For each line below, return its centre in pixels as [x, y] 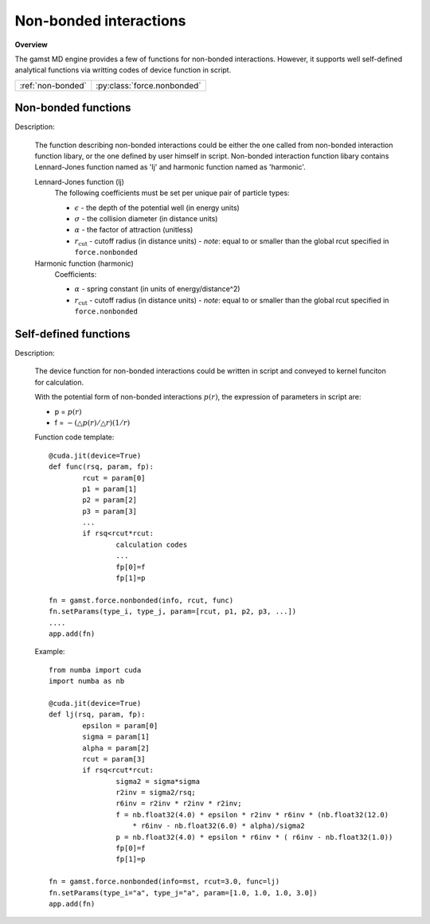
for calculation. [59, 382]
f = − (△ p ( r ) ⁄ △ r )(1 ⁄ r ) [92, 423]
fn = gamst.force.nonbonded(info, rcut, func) [141, 600]
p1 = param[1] [110, 489]
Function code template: [74, 437]
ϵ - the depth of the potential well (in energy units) [157, 208]
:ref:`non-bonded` [53, 85]
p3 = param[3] [110, 511]
